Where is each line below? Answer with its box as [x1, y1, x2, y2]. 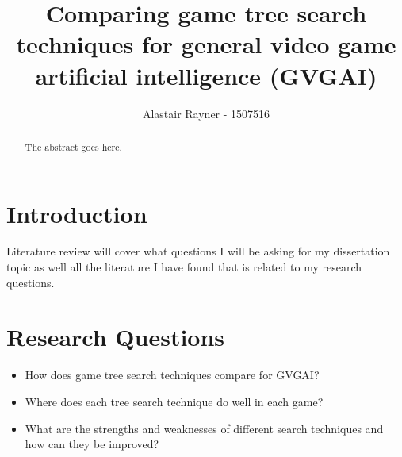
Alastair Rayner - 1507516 [142, 105, 270, 121]
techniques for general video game [16, 28, 396, 60]
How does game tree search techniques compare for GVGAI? [25, 367, 320, 383]
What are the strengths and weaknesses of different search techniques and [25, 420, 384, 436]
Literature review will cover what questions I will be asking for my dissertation [6, 243, 390, 259]
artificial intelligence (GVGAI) [35, 59, 377, 91]
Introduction [6, 197, 147, 229]
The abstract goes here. [25, 140, 122, 153]
